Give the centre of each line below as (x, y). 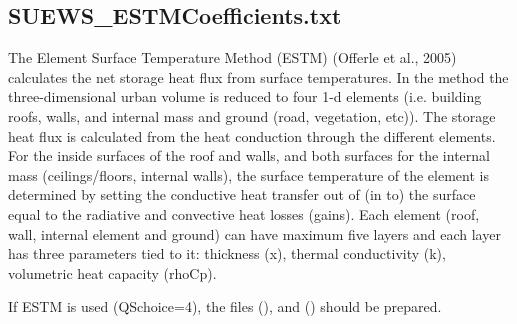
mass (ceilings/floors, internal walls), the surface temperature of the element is (248, 174)
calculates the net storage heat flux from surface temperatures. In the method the (258, 76)
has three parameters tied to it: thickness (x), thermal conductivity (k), (227, 253)
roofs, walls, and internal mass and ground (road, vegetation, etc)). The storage (252, 115)
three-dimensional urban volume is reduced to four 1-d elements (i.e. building (245, 96)
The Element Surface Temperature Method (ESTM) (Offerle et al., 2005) (232, 57)
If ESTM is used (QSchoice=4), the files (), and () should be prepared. (225, 306)
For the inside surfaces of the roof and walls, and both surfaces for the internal (249, 155)
